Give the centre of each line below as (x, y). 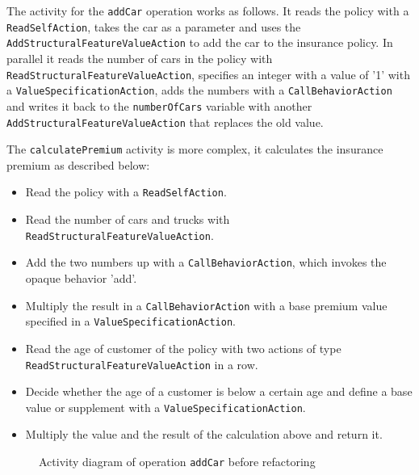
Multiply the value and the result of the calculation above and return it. (204, 434)
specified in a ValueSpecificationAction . (130, 321)
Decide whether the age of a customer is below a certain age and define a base (219, 391)
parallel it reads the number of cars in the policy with (140, 58)
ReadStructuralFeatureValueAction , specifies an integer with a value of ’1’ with (208, 74)
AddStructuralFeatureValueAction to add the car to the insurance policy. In (200, 42)
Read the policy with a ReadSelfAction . (126, 192)
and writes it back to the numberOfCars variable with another (159, 105)
